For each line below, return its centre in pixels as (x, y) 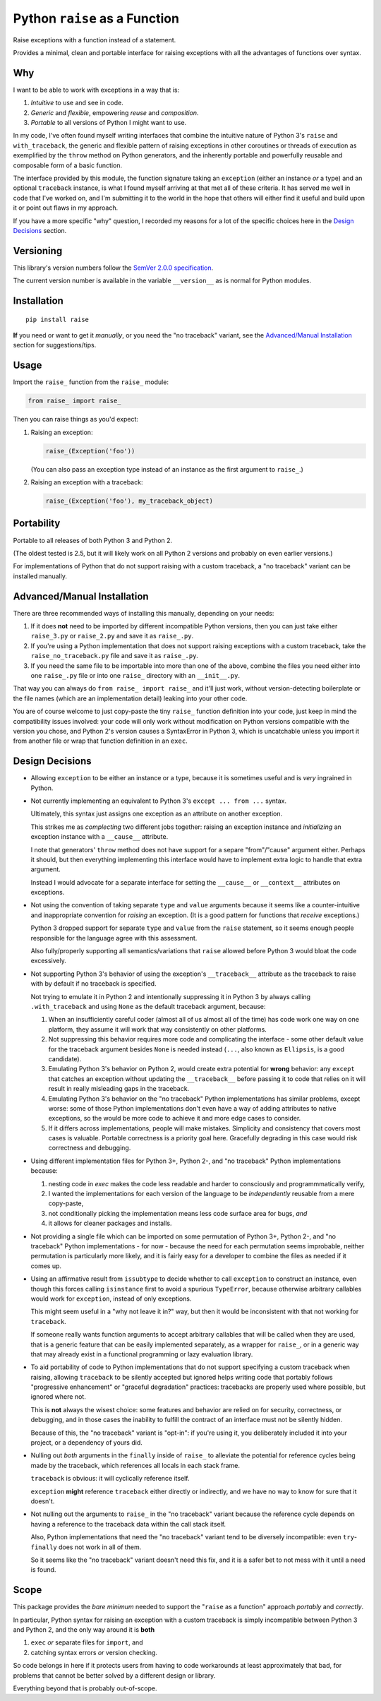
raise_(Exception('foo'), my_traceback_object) (129, 501)
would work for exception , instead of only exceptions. (111, 1299)
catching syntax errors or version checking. (94, 1652)
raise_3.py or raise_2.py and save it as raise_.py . (112, 636)
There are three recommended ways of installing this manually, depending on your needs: (144, 613)
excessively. (49, 961)
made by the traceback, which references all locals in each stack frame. (135, 1465)
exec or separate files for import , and (87, 1642)
